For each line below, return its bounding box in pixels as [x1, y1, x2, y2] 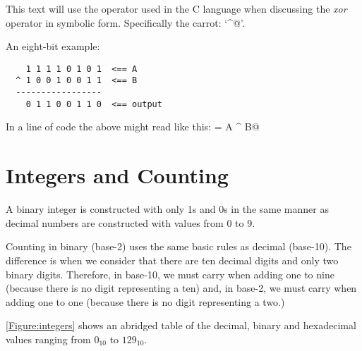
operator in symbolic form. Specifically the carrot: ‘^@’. [6, 15, 245, 30]
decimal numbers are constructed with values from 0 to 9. [6, 215, 255, 230]
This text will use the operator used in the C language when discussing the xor [6, 1, 347, 16]
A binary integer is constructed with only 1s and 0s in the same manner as [6, 202, 329, 216]
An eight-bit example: [6, 39, 100, 54]
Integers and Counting [6, 161, 229, 190]
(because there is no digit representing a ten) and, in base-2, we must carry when [6, 281, 357, 295]
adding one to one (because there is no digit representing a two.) [6, 294, 285, 309]
